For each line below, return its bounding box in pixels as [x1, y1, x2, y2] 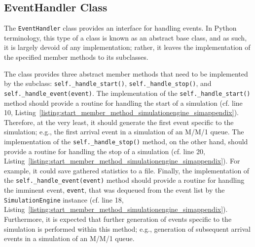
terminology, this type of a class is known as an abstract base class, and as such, [4, 32, 247, 42]
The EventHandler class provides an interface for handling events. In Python [4, 23, 237, 33]
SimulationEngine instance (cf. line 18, [4, 194, 124, 205]
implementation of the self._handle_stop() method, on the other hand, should [4, 136, 248, 146]
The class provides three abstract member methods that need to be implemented [4, 68, 248, 79]
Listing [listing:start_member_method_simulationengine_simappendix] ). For [4, 156, 240, 166]
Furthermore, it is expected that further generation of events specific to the [4, 213, 232, 224]
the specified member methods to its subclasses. [4, 52, 148, 62]
